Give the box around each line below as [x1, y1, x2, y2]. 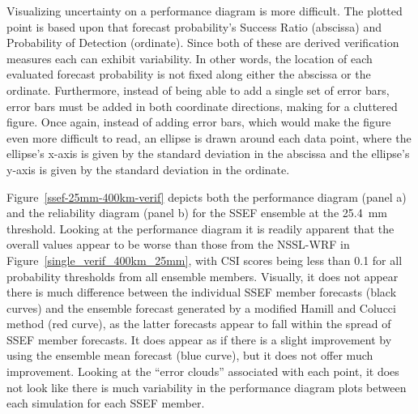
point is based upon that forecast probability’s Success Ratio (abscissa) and [6, 18, 382, 35]
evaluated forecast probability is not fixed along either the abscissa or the [6, 66, 371, 83]
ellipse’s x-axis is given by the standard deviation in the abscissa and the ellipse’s [6, 145, 410, 162]
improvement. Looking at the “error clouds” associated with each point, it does [6, 363, 399, 380]
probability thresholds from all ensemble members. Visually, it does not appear [6, 267, 399, 284]
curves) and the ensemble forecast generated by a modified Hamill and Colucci [6, 299, 396, 316]
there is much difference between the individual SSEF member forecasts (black [6, 284, 397, 301]
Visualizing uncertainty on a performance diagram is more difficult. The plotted [6, 2, 403, 19]
